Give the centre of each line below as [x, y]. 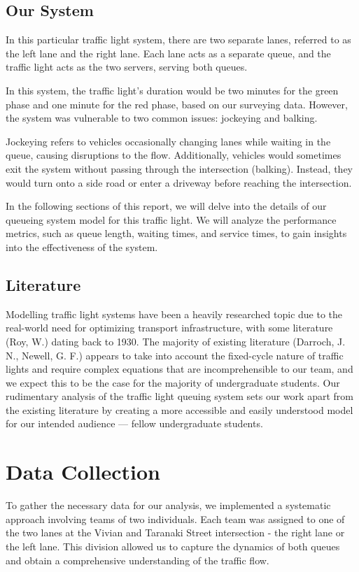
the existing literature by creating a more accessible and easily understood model [179, 409]
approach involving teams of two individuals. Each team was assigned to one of [175, 519]
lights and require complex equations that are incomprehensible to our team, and [179, 369]
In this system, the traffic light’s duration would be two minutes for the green [172, 90]
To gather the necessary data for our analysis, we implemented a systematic [168, 505]
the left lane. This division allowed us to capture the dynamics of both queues [173, 546]
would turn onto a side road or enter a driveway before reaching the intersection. [179, 182]
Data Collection [83, 472]
